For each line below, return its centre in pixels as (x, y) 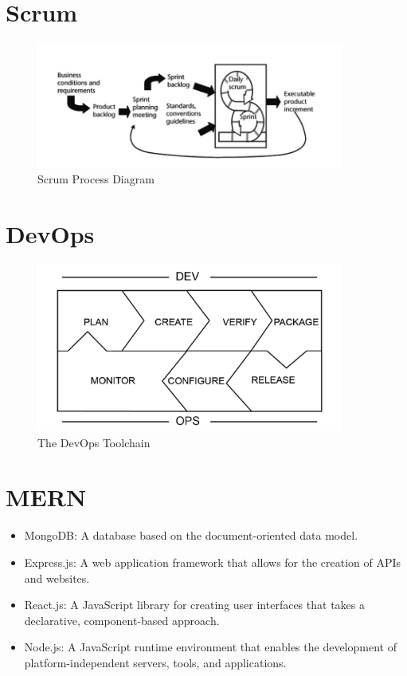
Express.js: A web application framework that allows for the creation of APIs (213, 562)
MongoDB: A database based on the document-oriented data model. (191, 535)
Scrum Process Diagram (96, 179)
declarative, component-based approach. (122, 620)
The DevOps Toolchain (94, 442)
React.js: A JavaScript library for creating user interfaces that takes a (194, 605)
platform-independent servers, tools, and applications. (155, 662)
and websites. (57, 578)
